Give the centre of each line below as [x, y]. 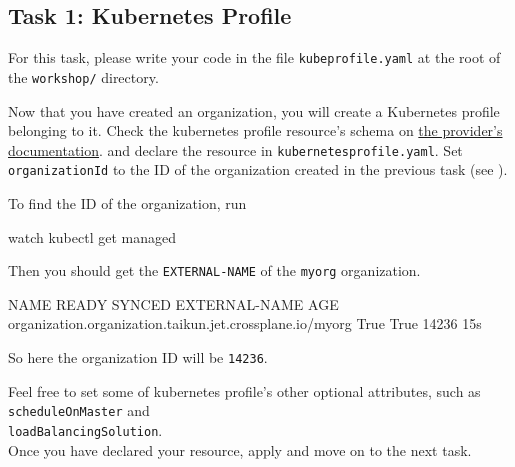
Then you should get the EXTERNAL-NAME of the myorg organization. [214, 270]
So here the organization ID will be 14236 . [138, 357]
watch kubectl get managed [92, 236]
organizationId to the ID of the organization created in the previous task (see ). [258, 169]
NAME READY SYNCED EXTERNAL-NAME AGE [173, 303]
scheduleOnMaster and [79, 410]
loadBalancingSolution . [85, 429]
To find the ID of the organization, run [127, 203]
